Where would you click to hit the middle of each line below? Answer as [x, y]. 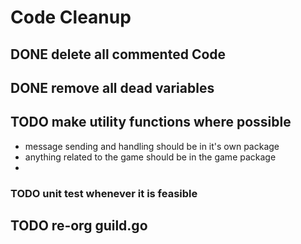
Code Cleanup [71, 17]
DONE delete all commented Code [118, 54]
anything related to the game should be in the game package [150, 157]
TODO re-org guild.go [79, 226]
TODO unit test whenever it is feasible [104, 193]
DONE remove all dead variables [112, 87]
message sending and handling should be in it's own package [152, 146]
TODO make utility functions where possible [151, 122]
